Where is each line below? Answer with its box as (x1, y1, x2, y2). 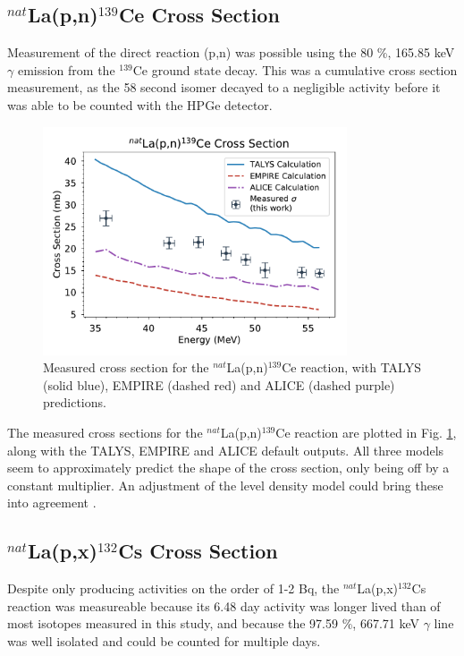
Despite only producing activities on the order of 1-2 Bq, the (7, 579, 340, 598)
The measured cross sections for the (7, 423, 203, 442)
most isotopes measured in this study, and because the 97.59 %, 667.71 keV (7, 614, 419, 633)
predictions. (43, 393, 106, 412)
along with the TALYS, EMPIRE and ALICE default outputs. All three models (7, 440, 444, 459)
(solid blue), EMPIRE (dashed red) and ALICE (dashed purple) (43, 375, 395, 394)
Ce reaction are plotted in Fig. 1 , (275, 423, 457, 442)
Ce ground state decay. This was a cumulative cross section (132, 60, 458, 79)
